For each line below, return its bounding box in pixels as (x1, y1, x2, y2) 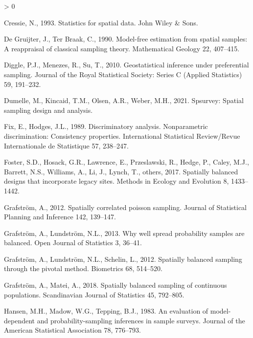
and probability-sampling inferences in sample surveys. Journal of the (37, 315, 245, 325)
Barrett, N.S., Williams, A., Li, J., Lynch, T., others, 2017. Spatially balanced (4, 166, 238, 176)
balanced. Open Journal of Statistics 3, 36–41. (4, 237, 142, 248)
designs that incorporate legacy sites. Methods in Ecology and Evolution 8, (4, 176, 229, 186)
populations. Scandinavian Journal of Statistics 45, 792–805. (4, 289, 184, 299)
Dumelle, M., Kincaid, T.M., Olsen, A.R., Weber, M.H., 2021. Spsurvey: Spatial (4, 95, 244, 106)
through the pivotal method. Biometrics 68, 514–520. (4, 263, 162, 274)
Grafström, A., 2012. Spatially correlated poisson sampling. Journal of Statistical (4, 202, 247, 212)
